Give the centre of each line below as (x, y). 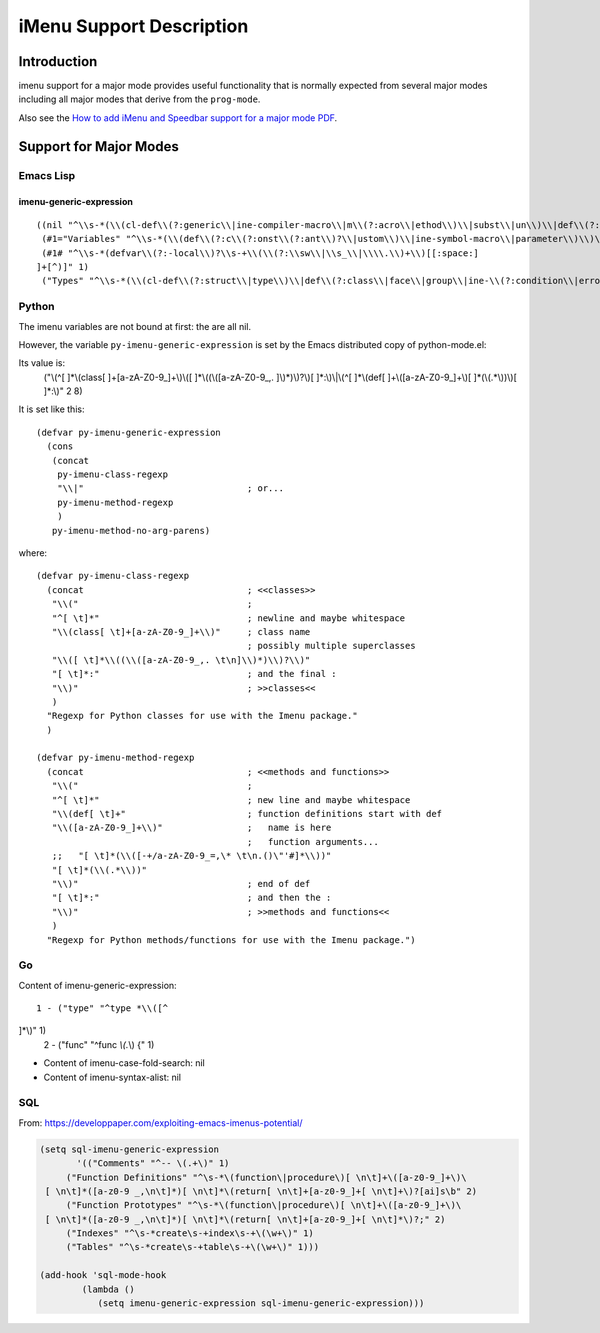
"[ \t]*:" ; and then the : (191, 898)
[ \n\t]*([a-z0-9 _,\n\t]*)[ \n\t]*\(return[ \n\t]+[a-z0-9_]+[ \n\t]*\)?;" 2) (245, 1219)
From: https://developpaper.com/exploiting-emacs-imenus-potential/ (160, 1122)
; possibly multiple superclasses (331, 646)
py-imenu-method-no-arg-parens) (131, 530)
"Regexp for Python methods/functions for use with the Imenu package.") (231, 939)
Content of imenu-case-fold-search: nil (124, 1063)
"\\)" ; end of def (181, 883)
